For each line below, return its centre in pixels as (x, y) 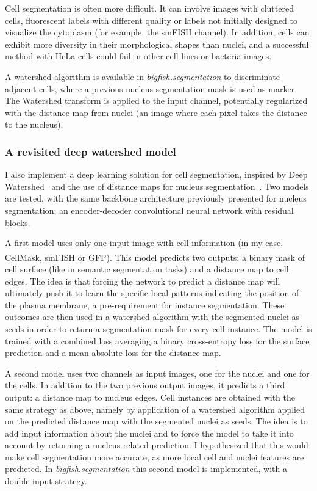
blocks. (18, 222)
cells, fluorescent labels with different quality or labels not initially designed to (151, 20)
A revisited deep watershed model (91, 151)
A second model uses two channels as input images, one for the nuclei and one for (157, 373)
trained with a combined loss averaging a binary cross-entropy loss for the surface (157, 340)
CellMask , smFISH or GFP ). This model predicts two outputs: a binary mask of (155, 257)
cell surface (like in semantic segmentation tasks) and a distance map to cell (147, 268)
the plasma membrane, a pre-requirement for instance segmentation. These (145, 304)
